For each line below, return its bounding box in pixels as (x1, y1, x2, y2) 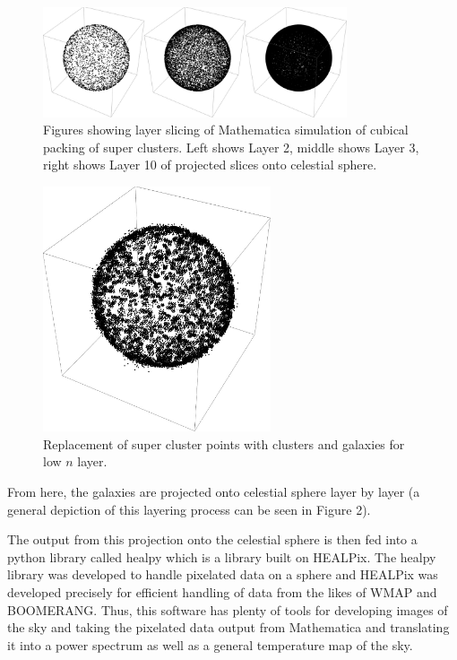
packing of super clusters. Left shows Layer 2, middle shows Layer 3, (43, 137, 419, 156)
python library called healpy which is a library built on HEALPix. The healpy (7, 547, 436, 566)
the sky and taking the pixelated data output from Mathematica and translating (7, 618, 450, 637)
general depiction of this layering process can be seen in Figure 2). (7, 499, 371, 518)
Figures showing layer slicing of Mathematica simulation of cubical (43, 120, 409, 139)
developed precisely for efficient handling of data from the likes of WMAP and (7, 583, 437, 601)
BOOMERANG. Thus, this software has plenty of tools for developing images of (7, 600, 448, 619)
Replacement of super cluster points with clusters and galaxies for (43, 434, 405, 453)
